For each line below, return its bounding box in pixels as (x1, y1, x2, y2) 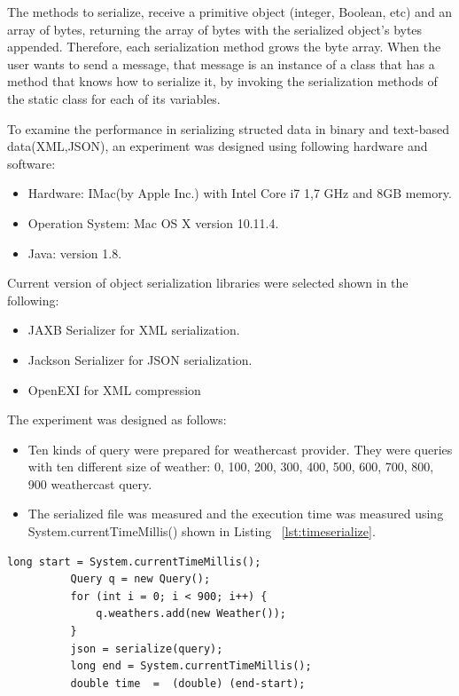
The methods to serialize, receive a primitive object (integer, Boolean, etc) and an (7, 3, 453, 20)
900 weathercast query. (27, 474, 152, 493)
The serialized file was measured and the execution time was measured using (27, 504, 444, 523)
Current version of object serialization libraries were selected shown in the (7, 273, 408, 292)
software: (7, 154, 56, 172)
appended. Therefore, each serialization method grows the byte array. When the (7, 37, 441, 56)
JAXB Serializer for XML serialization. (27, 320, 240, 339)
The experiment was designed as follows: (7, 410, 227, 429)
